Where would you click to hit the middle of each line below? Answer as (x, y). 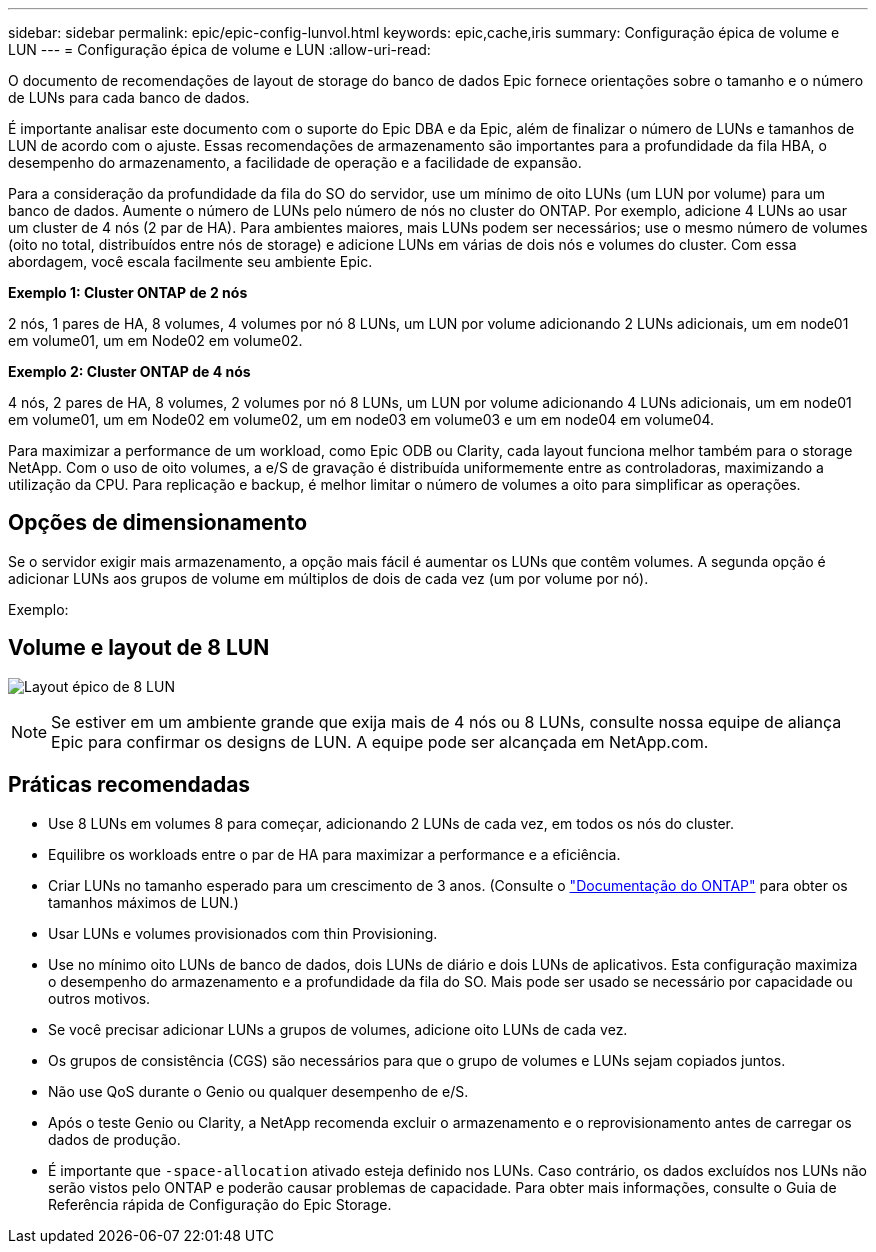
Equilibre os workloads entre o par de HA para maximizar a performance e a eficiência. (334, 854)
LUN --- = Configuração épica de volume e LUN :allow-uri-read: (219, 49)
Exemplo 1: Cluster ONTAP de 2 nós (128, 292)
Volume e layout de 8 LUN (139, 648)
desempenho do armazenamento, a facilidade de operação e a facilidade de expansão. (295, 162)
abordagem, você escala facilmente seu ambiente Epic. (190, 261)
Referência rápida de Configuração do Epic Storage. (220, 1204)
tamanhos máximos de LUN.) (143, 902)
